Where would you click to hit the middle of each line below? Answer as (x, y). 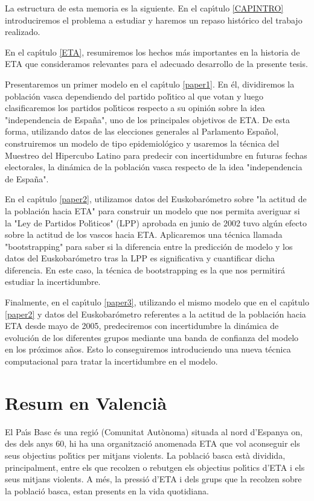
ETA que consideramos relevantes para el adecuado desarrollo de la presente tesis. (156, 64)
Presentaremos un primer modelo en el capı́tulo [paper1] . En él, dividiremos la (150, 84)
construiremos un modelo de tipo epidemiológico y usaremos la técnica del (142, 143)
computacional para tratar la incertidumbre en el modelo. (111, 361)
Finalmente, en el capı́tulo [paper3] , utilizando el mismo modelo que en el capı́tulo (157, 302)
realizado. (23, 32)
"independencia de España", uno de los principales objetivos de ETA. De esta (147, 119)
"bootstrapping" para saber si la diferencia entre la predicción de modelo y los (149, 246)
